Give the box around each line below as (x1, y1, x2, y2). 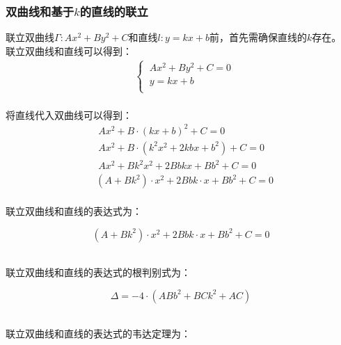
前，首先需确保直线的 (209, 30, 307, 45)
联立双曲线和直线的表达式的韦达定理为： (6, 326, 191, 341)
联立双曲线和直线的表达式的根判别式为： (6, 265, 191, 280)
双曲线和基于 (6, 2, 74, 19)
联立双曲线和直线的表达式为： (6, 204, 142, 218)
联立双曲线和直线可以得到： (6, 43, 132, 58)
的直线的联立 (79, 2, 148, 19)
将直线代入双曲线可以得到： (6, 107, 132, 122)
